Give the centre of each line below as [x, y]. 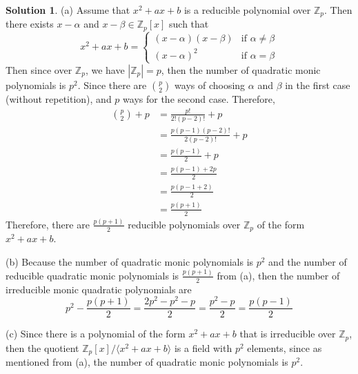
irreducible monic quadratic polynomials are [99, 289]
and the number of [308, 261]
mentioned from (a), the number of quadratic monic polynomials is [147, 362]
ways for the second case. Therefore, [199, 98]
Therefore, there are [48, 224]
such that [189, 24]
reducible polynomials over [184, 224]
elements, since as [285, 347]
